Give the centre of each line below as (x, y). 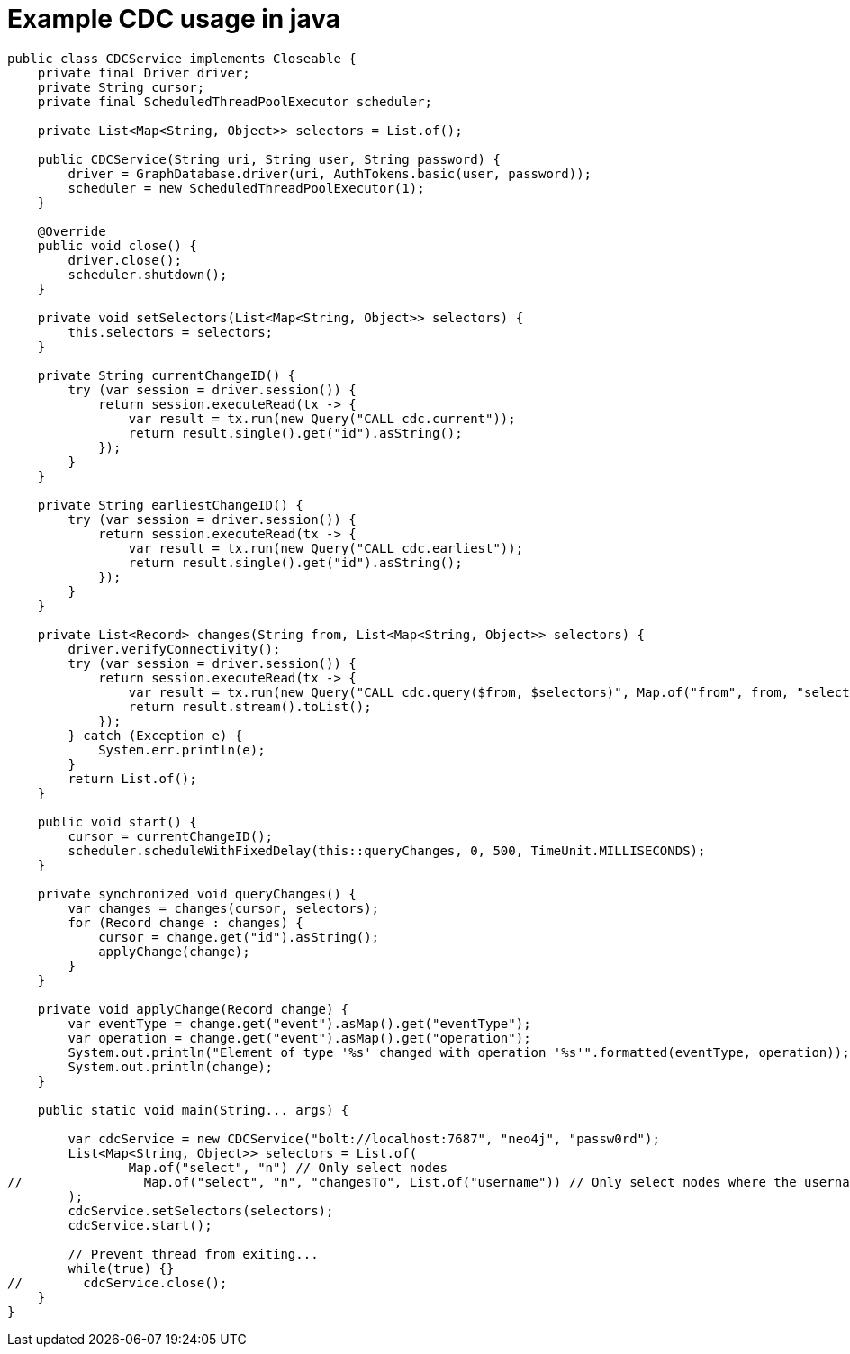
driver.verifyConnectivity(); (174, 649)
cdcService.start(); (140, 1225)
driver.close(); (125, 260)
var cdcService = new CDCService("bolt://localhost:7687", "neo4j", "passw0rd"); (364, 1138)
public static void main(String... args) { (193, 1110)
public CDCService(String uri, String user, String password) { (269, 159)
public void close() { (117, 245)
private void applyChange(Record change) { (193, 1009)
